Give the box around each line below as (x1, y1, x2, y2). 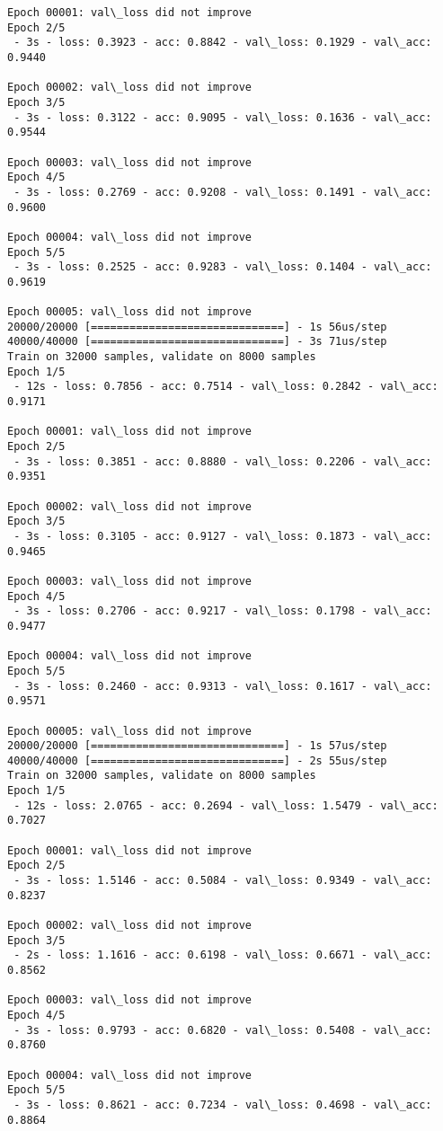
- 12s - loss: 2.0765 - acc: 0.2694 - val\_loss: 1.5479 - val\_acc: (13, 799, 439, 812)
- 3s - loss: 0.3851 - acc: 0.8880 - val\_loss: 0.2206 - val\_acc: (13, 455, 432, 468)
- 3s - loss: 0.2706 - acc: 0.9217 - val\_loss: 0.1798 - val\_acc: (13, 605, 432, 618)
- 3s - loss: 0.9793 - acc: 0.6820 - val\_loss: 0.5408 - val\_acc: (13, 1023, 432, 1037)
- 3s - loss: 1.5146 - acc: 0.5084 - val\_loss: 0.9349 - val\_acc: (13, 874, 432, 888)
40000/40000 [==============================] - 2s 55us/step (7, 754, 387, 767)
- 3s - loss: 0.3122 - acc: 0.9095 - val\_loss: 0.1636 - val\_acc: (13, 110, 432, 124)
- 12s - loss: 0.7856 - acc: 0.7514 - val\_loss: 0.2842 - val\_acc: (13, 380, 439, 393)
